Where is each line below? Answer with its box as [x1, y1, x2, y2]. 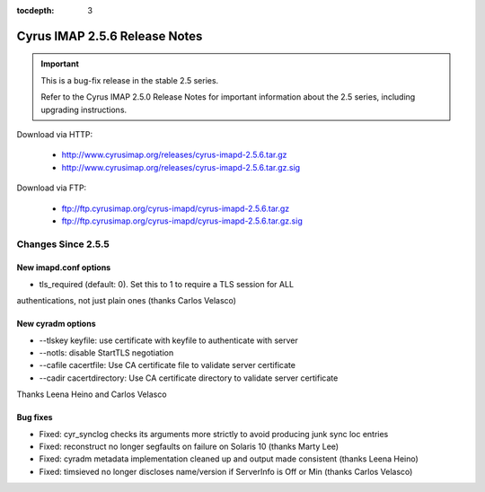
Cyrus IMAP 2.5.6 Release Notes [16, 28, 203, 44]
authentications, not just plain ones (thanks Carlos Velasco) [16, 295, 237, 306]
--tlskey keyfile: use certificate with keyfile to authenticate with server [39, 335, 298, 346]
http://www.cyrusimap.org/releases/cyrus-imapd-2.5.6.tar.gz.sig [61, 162, 301, 172]
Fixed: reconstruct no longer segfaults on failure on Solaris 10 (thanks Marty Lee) [39, 441, 339, 452]
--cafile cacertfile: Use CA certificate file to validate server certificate [39, 360, 296, 371]
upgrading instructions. [40, 104, 128, 115]
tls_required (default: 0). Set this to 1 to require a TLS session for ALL [39, 278, 295, 289]
